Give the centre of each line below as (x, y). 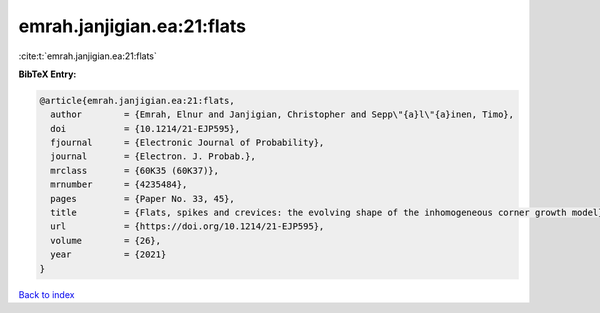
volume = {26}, (106, 240)
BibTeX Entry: (47, 74)
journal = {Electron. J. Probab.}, (153, 156)
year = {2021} (108, 254)
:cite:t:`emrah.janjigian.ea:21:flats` (87, 56)
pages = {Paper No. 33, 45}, (142, 198)
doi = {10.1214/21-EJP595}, (145, 128)
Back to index (46, 294)
